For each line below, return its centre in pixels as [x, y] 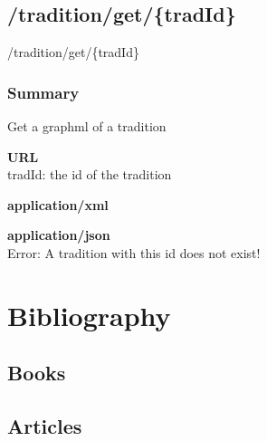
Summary [43, 92]
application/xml [58, 204]
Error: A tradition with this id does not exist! [134, 252]
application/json [59, 235]
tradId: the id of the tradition [90, 174]
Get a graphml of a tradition [87, 126]
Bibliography [89, 315]
